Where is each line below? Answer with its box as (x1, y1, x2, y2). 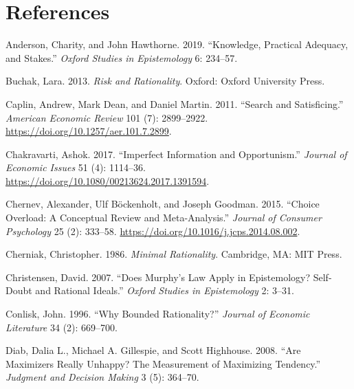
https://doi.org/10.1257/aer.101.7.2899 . (5, 124, 172, 138)
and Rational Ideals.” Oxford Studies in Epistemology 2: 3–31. (35, 283, 294, 298)
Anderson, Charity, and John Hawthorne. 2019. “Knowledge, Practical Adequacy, (5, 37, 349, 52)
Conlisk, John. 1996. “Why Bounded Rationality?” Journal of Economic (5, 307, 310, 321)
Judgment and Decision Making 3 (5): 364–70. (5, 370, 199, 384)
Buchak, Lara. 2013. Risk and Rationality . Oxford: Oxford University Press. (5, 74, 325, 88)
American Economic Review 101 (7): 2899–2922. (5, 110, 208, 124)
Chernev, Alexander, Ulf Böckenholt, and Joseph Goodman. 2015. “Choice (5, 197, 320, 211)
